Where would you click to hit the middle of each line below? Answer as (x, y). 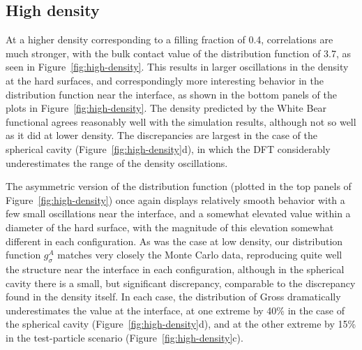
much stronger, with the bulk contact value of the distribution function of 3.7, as (179, 53)
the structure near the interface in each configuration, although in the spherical (175, 269)
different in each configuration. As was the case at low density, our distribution (174, 241)
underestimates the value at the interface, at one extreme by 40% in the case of (175, 310)
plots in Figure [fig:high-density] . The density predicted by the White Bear (166, 108)
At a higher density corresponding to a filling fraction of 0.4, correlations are (169, 39)
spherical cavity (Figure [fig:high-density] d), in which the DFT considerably (168, 148)
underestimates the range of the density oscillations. (117, 162)
